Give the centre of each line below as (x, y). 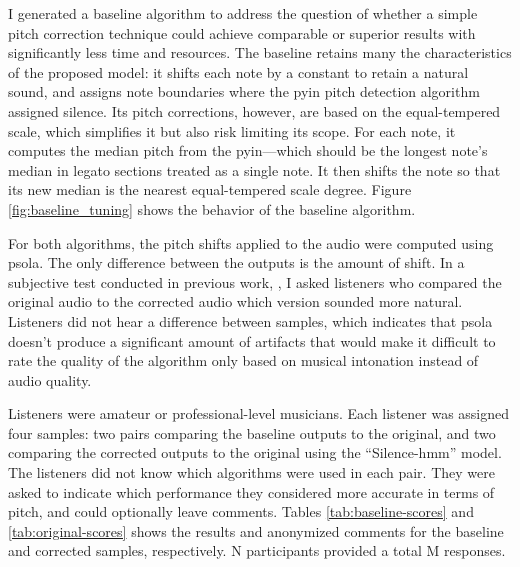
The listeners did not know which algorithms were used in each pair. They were (251, 472)
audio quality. (50, 379)
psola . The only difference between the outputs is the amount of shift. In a (236, 262)
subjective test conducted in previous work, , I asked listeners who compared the (255, 281)
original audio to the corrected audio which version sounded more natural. (235, 301)
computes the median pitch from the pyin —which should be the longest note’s (248, 150)
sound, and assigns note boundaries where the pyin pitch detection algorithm (244, 91)
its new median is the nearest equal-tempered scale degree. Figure (210, 189)
